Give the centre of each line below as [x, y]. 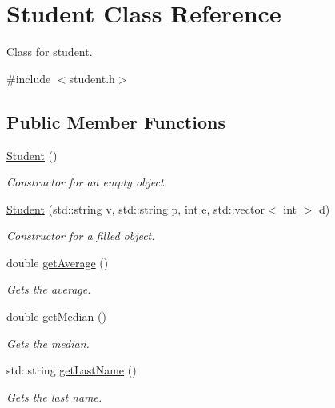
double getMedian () [56, 316]
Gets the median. [48, 343]
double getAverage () [58, 262]
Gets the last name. [54, 396]
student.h [92, 78]
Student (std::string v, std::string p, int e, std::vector [136, 208]
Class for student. [50, 52]
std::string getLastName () [72, 370]
